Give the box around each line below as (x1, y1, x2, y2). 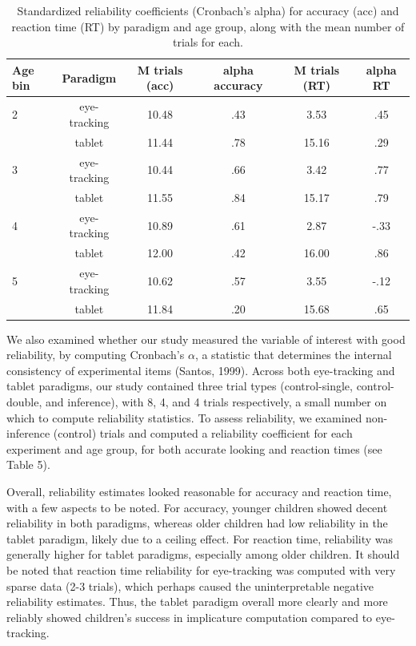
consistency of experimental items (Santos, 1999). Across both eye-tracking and (6, 361, 395, 378)
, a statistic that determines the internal (194, 346, 392, 363)
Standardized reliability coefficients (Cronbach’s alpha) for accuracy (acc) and (17, 2, 399, 18)
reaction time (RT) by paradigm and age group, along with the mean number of (11, 18, 405, 34)
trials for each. (172, 34, 244, 50)
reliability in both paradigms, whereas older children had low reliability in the (6, 515, 388, 531)
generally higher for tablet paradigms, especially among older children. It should (6, 546, 400, 563)
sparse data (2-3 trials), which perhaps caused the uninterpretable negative (6, 577, 374, 594)
